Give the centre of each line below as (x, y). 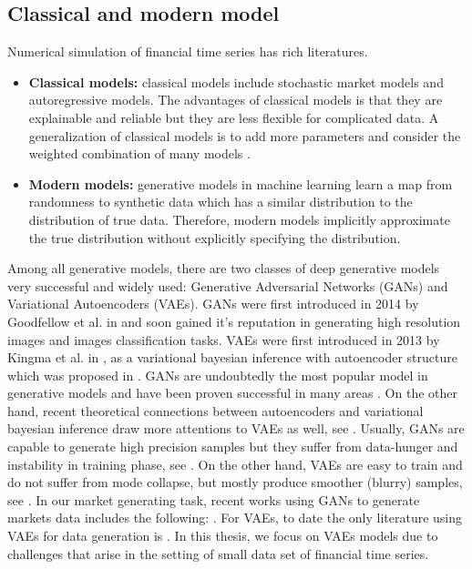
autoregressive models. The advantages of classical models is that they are (236, 100)
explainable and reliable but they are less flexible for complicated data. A (234, 117)
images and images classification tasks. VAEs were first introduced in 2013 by (224, 339)
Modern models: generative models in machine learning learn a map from (241, 183)
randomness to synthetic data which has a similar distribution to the (221, 202)
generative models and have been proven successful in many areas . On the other (233, 393)
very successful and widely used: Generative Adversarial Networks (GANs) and (228, 285)
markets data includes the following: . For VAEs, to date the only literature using (235, 518)
